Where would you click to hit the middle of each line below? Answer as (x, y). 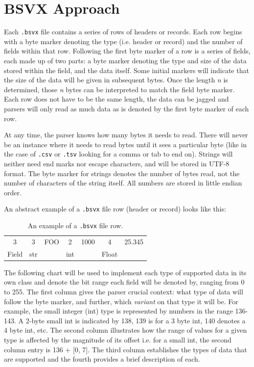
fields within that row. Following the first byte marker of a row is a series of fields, (127, 51)
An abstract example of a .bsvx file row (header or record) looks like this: (115, 209)
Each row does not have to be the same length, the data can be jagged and (116, 99)
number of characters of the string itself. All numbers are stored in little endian (123, 183)
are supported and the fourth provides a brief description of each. (102, 359)
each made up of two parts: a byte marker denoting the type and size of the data (125, 60)
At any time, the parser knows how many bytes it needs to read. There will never (126, 135)
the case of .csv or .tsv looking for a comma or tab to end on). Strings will (118, 154)
